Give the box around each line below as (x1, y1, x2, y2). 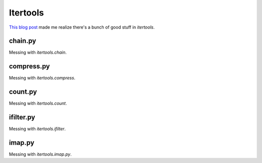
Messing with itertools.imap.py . (9, 151, 72, 157)
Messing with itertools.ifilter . (9, 126, 66, 132)
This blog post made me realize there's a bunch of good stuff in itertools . (9, 24, 155, 30)
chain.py (9, 37, 36, 45)
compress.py (9, 62, 50, 70)
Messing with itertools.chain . (9, 49, 67, 55)
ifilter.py (9, 113, 35, 121)
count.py (9, 88, 37, 96)
